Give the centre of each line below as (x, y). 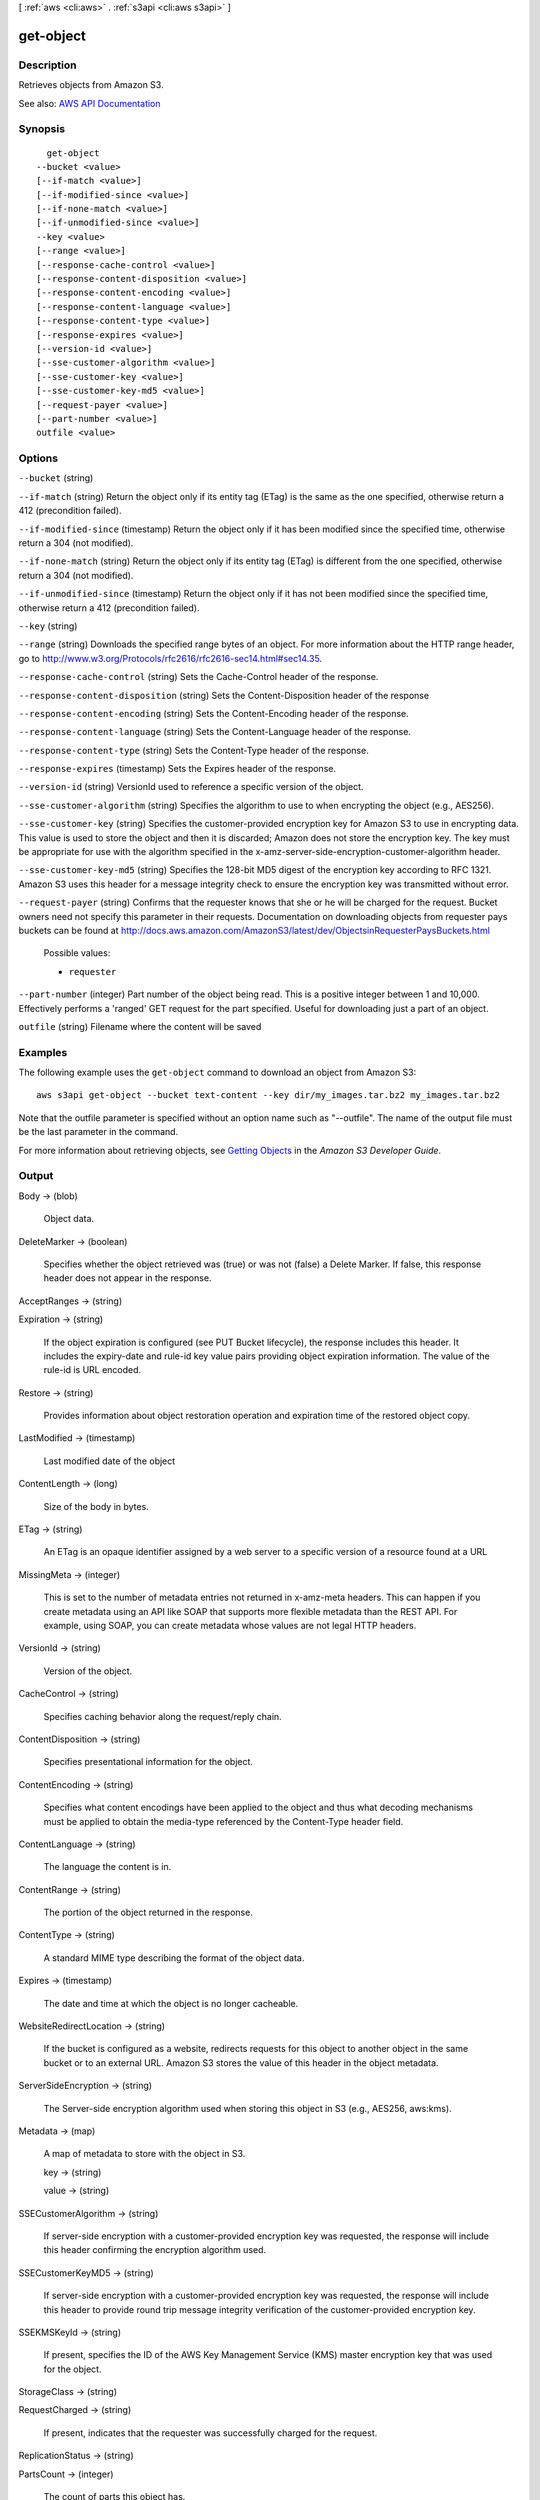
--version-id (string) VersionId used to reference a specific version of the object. (191, 787)
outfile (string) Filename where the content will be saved (140, 1026)
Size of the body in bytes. (96, 1506)
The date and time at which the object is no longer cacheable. (171, 2003)
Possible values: (77, 953)
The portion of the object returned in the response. (148, 1912)
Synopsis (41, 129)
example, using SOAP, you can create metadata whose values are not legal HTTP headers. (230, 1625)
